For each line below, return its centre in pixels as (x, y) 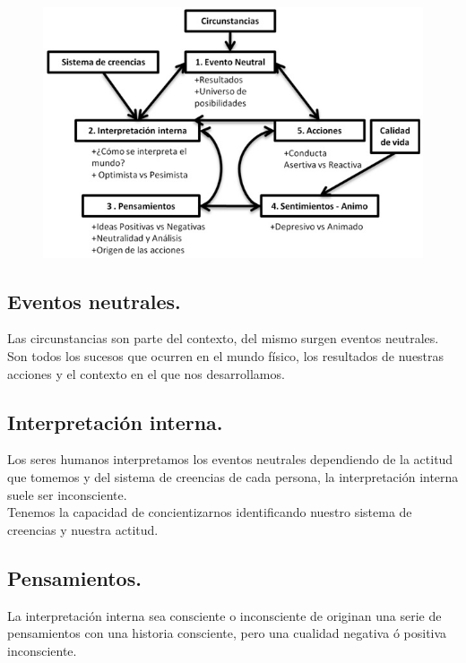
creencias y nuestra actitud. (83, 529)
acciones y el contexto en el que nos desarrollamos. (146, 373)
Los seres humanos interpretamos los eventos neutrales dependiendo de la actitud (230, 459)
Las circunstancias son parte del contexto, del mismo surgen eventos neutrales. (223, 338)
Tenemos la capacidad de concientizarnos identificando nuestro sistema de (210, 512)
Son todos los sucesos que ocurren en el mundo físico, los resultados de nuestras (226, 355)
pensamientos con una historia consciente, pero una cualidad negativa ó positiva (227, 633)
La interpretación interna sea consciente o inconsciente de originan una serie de (224, 615)
